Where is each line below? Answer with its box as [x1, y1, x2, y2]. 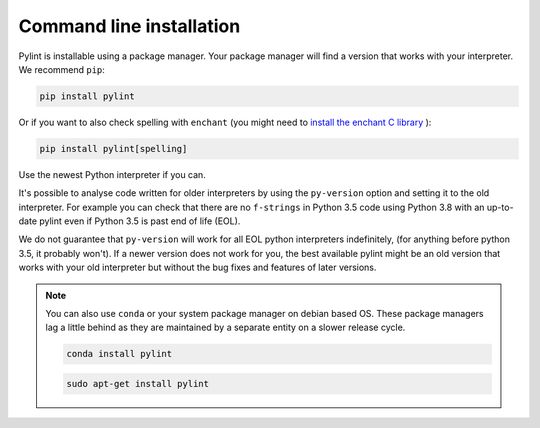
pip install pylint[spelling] [39, 143, 188, 154]
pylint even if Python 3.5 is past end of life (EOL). [38, 215, 241, 227]
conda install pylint [66, 348, 173, 360]
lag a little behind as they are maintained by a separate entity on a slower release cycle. [45, 321, 406, 334]
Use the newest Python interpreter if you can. [18, 168, 207, 180]
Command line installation [18, 15, 241, 37]
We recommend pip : [18, 63, 105, 75]
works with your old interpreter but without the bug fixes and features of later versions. [18, 261, 377, 274]
